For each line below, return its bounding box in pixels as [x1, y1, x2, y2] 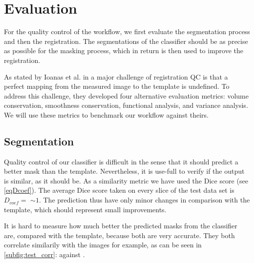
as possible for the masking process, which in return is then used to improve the [4, 45, 244, 56]
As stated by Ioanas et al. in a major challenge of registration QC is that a [4, 71, 228, 81]
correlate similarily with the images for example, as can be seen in [4, 240, 202, 250]
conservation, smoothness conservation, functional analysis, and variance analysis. [4, 100, 248, 110]
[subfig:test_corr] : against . [4, 249, 85, 260]
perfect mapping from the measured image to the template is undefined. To [4, 81, 230, 91]
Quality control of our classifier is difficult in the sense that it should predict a [4, 156, 238, 166]
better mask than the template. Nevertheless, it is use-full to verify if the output [4, 166, 245, 176]
